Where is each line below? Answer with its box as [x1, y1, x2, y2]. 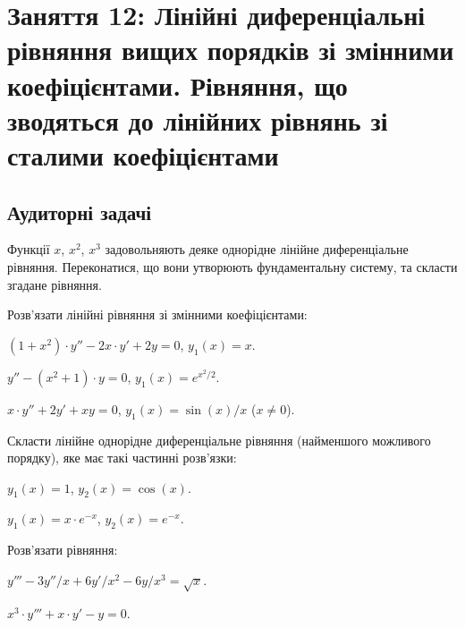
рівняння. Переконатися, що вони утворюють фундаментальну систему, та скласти [7, 257, 458, 276]
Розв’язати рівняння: [7, 540, 118, 559]
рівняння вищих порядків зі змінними [7, 31, 454, 68]
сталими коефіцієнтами [7, 136, 279, 173]
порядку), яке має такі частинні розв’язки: [7, 448, 237, 467]
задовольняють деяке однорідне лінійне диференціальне [105, 240, 409, 259]
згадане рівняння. [7, 275, 102, 293]
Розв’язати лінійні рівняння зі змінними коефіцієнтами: [7, 305, 308, 324]
